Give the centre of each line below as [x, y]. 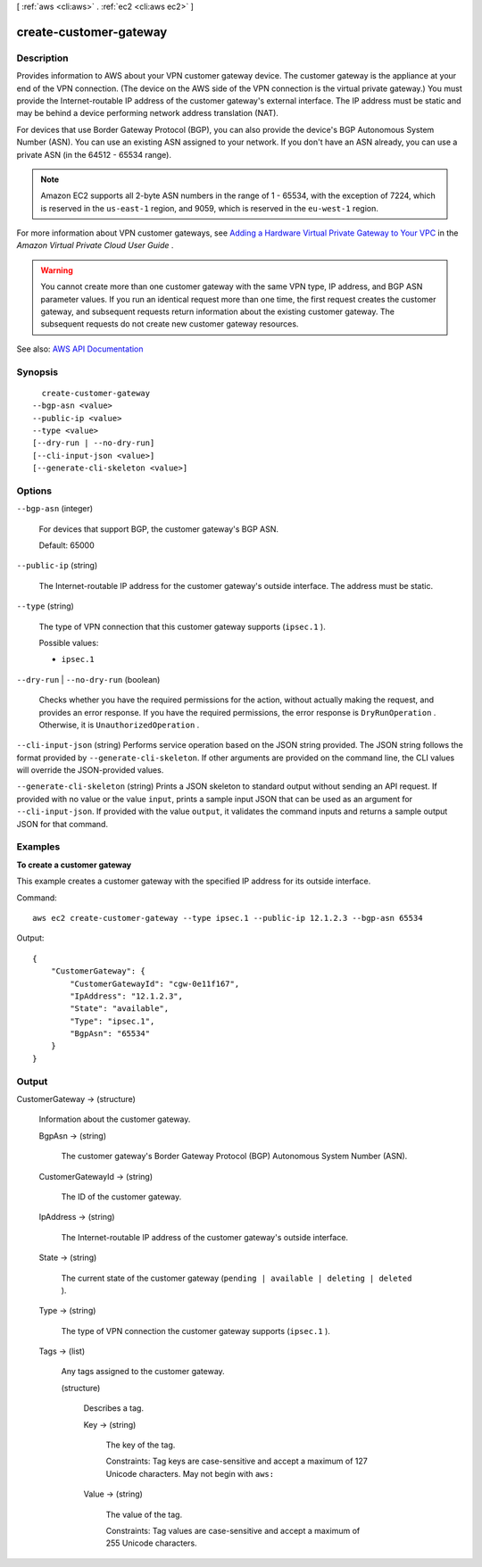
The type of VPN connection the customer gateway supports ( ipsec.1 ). [195, 1331]
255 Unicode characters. [151, 1543]
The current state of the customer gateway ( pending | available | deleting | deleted [237, 1278]
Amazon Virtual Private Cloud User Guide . [95, 245]
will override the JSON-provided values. [90, 770]
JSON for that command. [62, 824]
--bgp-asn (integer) [55, 509]
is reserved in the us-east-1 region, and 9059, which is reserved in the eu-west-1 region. [209, 208]
